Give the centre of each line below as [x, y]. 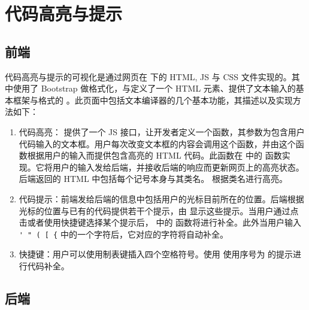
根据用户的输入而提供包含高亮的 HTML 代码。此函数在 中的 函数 [154, 155]
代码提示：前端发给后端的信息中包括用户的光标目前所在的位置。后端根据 [161, 198]
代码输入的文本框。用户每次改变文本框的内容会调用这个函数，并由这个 [157, 143]
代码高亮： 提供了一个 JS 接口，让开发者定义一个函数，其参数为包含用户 [162, 131]
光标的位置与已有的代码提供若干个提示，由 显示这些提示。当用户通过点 [159, 210]
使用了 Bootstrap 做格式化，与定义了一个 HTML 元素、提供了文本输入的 [154, 88]
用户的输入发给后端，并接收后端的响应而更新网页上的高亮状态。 [178, 167]
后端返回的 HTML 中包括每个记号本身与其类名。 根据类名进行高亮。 [153, 179]
